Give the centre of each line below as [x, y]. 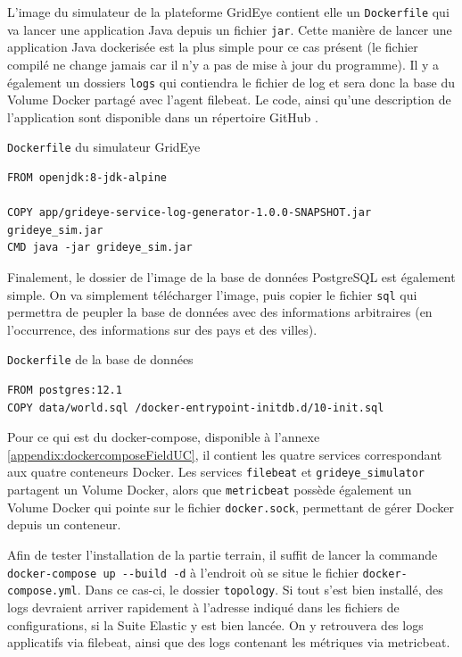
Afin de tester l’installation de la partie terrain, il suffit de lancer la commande [223, 554]
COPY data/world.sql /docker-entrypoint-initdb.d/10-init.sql [196, 408]
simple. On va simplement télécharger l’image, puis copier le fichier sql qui [212, 294]
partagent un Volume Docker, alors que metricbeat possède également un [210, 490]
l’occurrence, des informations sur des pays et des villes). [162, 329]
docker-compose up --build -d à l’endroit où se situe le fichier [183, 572]
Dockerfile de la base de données [100, 359]
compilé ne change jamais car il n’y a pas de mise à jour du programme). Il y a [223, 64]
